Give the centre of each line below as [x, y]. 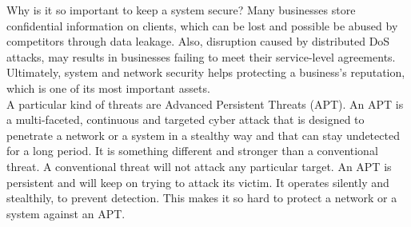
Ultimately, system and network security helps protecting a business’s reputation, [206, 72]
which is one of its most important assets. [108, 88]
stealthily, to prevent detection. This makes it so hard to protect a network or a [202, 198]
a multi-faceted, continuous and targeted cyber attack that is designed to [186, 119]
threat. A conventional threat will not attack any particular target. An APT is [199, 166]
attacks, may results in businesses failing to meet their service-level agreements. [201, 56]
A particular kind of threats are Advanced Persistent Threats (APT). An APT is [205, 104]
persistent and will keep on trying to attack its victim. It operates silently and [198, 182]
